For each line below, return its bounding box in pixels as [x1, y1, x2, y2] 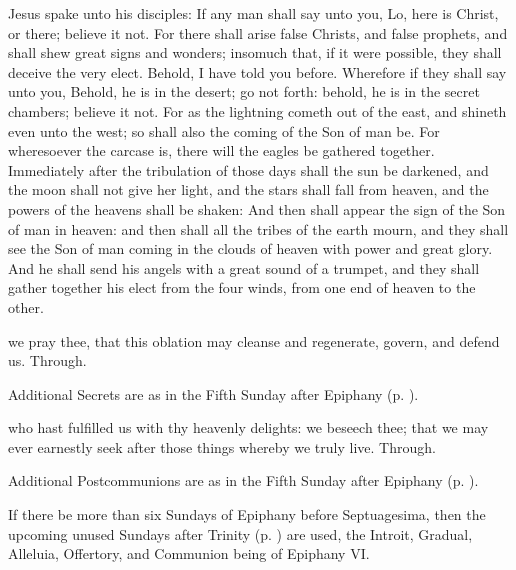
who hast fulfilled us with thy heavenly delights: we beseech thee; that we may [8, 417, 489, 438]
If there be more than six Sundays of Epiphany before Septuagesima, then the [8, 504, 486, 525]
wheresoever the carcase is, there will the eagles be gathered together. [8, 140, 435, 161]
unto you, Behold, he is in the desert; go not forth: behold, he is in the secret [8, 81, 480, 102]
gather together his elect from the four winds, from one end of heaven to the [8, 277, 476, 298]
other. [8, 296, 44, 317]
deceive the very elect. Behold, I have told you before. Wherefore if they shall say [8, 61, 507, 82]
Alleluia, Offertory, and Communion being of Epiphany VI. [8, 543, 370, 564]
